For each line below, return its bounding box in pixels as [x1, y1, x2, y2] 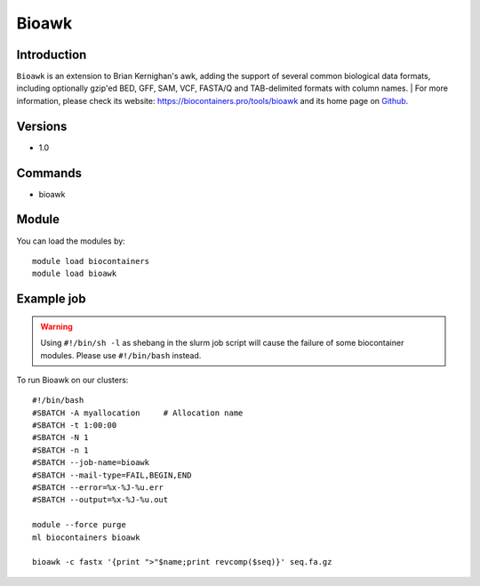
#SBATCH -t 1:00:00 [32, 421, 117, 430]
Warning [40, 321, 73, 332]
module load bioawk [32, 269, 117, 279]
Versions [16, 118, 68, 133]
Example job [16, 292, 86, 307]
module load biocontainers [32, 256, 150, 266]
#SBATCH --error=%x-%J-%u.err [32, 483, 164, 493]
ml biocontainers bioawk [32, 532, 140, 542]
